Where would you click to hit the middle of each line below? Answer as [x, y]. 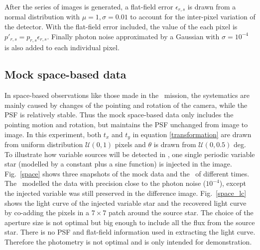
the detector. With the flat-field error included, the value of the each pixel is [121, 27]
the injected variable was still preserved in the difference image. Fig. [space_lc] [126, 193]
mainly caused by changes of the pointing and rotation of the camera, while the [126, 105]
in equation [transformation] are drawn [192, 134]
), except [233, 183]
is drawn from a [212, 6]
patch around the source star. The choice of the [181, 212]
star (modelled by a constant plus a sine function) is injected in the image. [118, 164]
